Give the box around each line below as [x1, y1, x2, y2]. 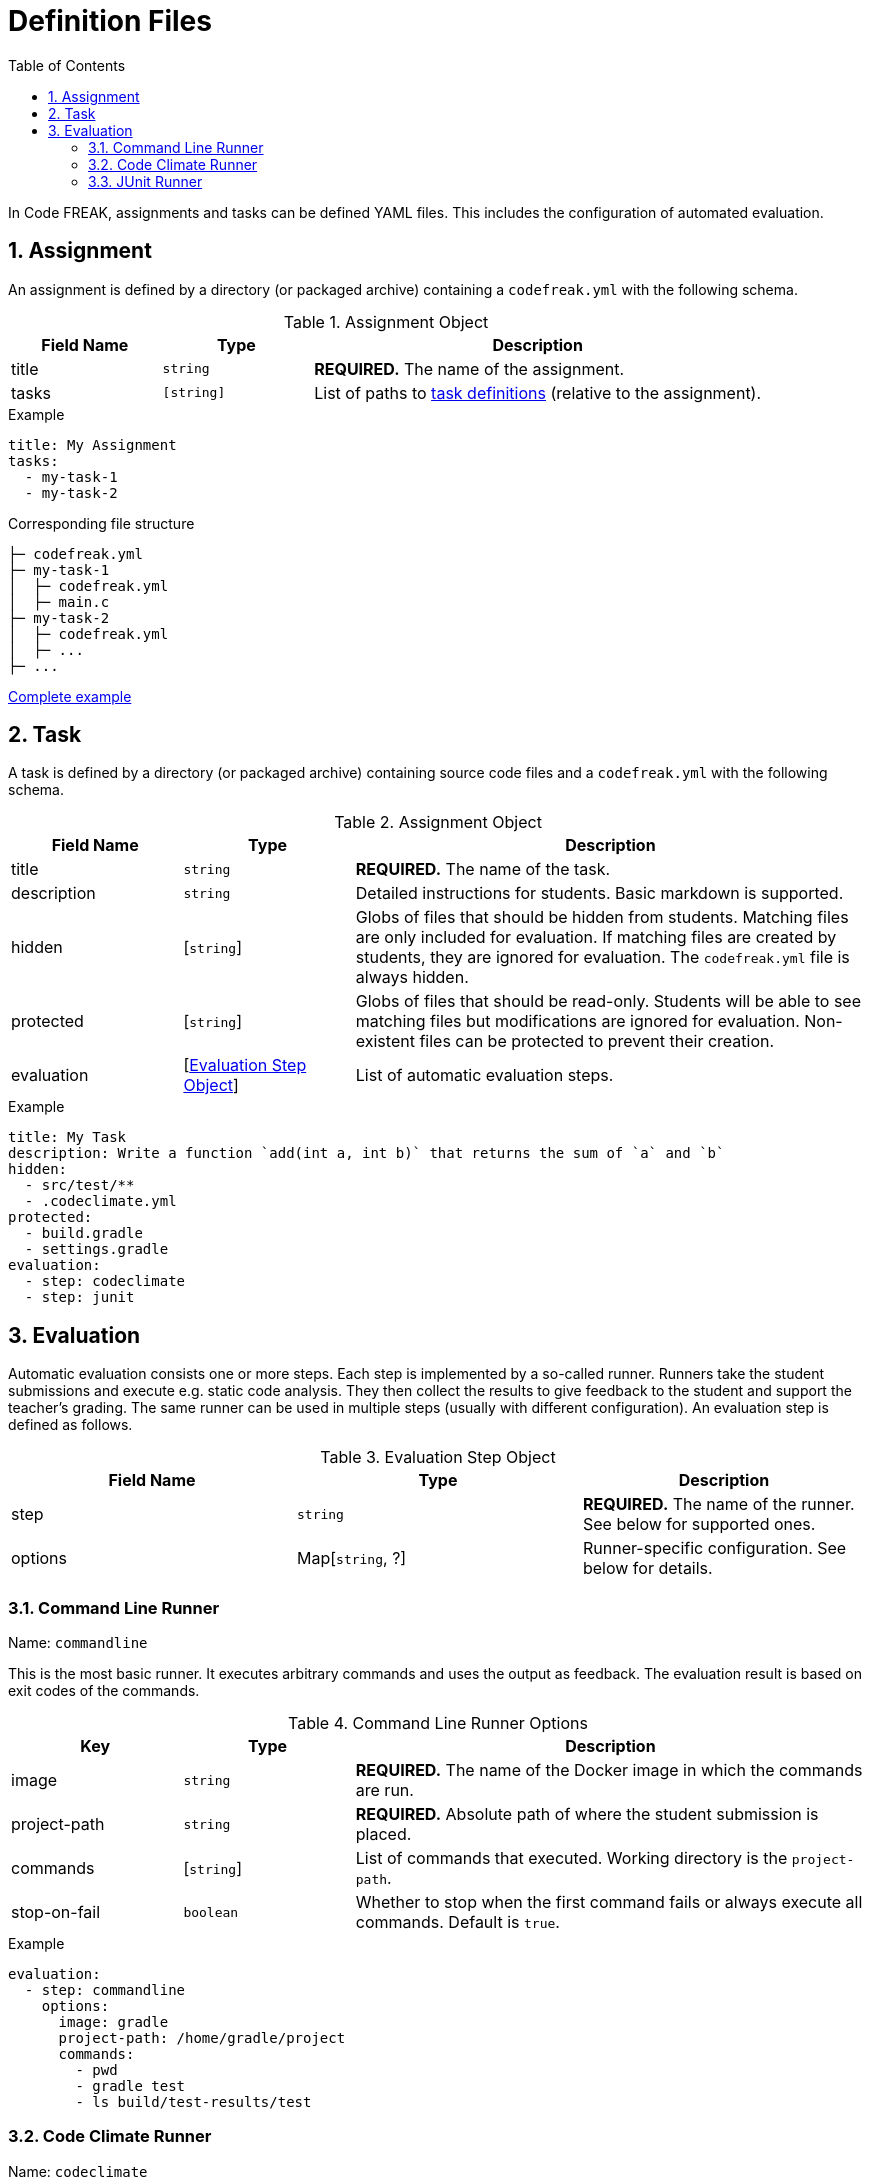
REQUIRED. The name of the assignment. [314, 358, 625, 379]
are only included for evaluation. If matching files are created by [355, 927, 837, 948]
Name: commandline [8, 1634, 148, 1652]
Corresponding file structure [8, 514, 195, 532]
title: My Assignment [8, 436, 177, 453]
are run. [355, 1780, 414, 1801]
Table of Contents [8, 56, 126, 74]
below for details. [582, 1558, 713, 1579]
